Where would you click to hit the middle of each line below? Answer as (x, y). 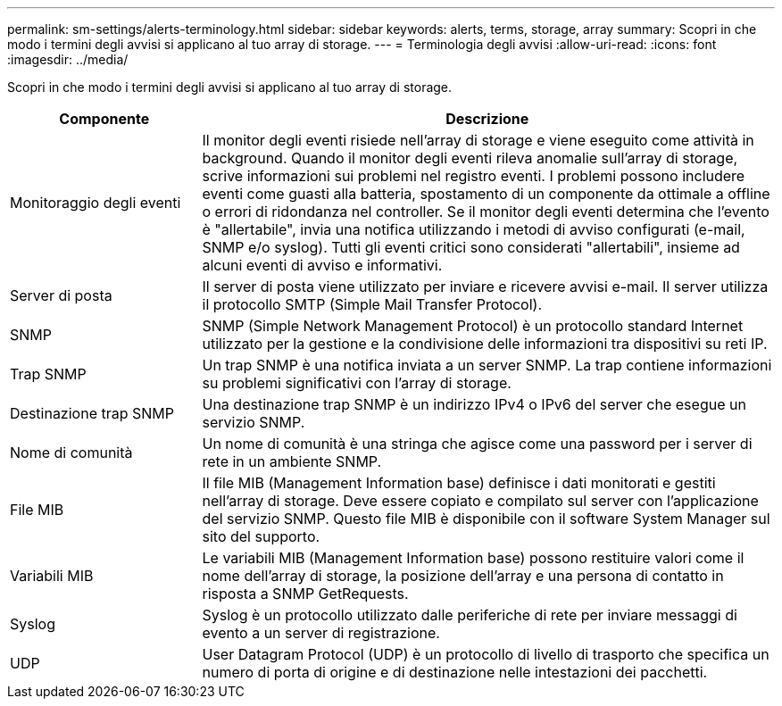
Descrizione (487, 119)
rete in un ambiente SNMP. (292, 461)
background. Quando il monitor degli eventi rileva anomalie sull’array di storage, (470, 158)
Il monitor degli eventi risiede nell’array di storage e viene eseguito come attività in (478, 140)
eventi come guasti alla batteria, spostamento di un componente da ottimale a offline (486, 194)
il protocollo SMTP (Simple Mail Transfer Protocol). (372, 304)
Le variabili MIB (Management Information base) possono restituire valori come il (473, 558)
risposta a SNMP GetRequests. (305, 594)
